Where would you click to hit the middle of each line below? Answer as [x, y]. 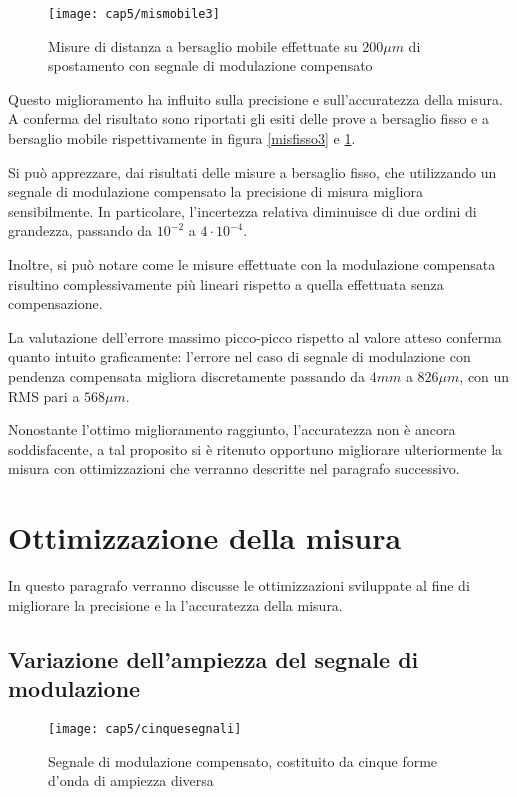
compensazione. [55, 303]
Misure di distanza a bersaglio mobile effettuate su [203, 45]
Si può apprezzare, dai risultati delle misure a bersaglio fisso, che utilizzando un [252, 171]
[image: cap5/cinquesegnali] [145, 728]
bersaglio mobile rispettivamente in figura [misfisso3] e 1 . [182, 138]
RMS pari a [44, 395]
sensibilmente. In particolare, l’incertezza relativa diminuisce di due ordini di [242, 210]
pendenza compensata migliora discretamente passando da [186, 375]
